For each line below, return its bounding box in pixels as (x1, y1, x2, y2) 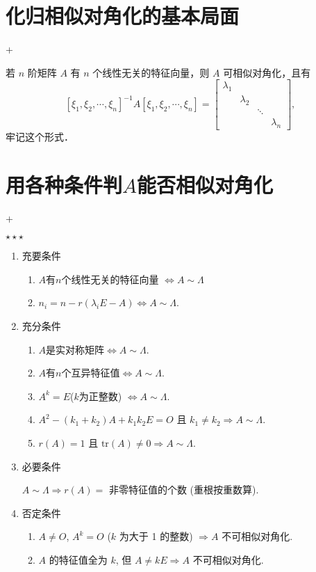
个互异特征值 (61, 365, 120, 380)
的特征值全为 (49, 552, 108, 566)
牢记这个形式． (6, 129, 74, 143)
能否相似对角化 (137, 170, 274, 198)
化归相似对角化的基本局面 (6, 1, 240, 30)
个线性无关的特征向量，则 (92, 65, 210, 79)
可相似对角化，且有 (223, 65, 311, 79)
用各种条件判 (6, 170, 123, 198)
